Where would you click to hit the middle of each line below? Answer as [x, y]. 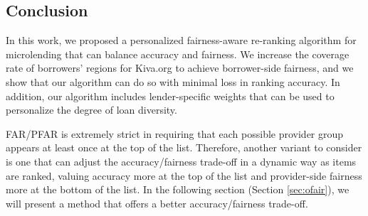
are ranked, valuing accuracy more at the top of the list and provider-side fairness [184, 175]
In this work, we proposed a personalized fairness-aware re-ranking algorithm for [181, 40]
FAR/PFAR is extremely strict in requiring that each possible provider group [175, 133]
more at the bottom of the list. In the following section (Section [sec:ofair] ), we [178, 189]
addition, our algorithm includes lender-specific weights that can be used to [170, 96]
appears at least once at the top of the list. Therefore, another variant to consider [184, 147]
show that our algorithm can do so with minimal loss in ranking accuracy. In [173, 81]
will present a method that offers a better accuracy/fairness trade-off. [157, 203]
